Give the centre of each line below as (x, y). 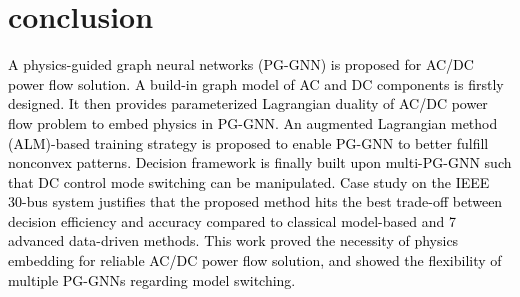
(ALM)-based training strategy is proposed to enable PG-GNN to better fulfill (248, 142)
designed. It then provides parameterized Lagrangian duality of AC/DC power (248, 103)
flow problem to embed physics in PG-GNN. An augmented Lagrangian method (253, 122)
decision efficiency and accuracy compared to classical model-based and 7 (232, 220)
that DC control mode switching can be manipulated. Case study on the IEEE (249, 181)
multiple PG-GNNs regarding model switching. (152, 279)
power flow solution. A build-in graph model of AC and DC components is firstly (256, 83)
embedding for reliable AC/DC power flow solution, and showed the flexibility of (255, 260)
